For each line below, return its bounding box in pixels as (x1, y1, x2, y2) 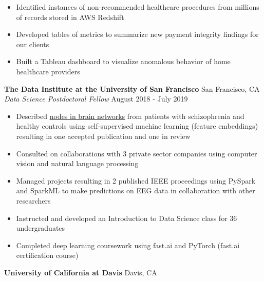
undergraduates (16, 223, 65, 233)
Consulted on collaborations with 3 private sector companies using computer (16, 148, 257, 158)
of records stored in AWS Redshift (16, 11, 124, 22)
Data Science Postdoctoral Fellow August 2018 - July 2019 (4, 93, 188, 104)
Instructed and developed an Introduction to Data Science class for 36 (16, 212, 237, 223)
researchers (16, 195, 51, 206)
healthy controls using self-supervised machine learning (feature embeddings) (16, 121, 258, 131)
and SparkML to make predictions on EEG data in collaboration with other (16, 185, 255, 196)
